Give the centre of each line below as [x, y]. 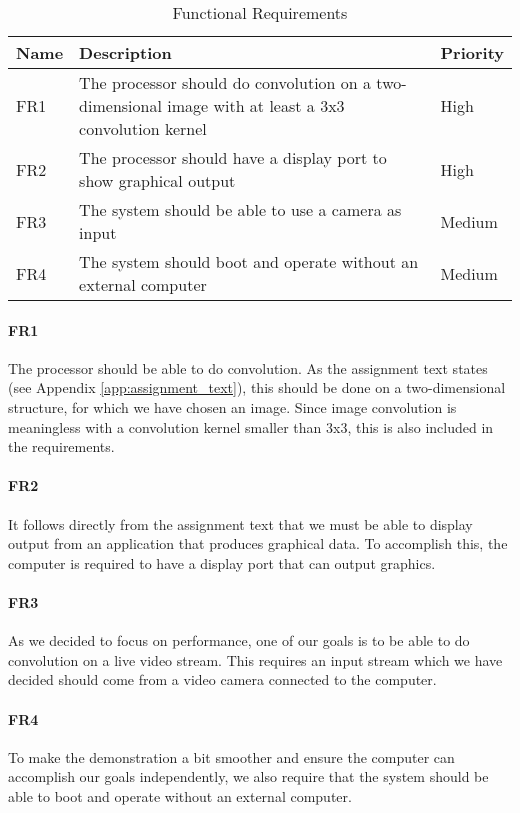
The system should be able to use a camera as [240, 209]
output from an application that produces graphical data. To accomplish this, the [258, 543]
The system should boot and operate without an [249, 261]
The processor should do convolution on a [225, 82]
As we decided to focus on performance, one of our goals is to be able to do [239, 640]
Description [125, 52]
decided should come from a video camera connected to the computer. [222, 679]
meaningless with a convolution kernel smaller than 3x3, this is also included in [251, 426]
